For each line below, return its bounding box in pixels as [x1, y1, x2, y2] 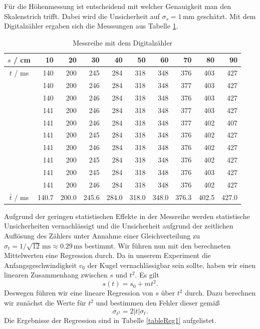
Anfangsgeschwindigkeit [4, 259, 77, 270]
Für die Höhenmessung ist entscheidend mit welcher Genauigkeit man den [4, 1, 231, 11]
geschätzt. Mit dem [196, 10, 256, 21]
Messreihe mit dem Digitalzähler [73, 37, 172, 47]
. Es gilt [135, 269, 159, 280]
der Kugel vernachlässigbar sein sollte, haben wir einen [87, 259, 256, 270]
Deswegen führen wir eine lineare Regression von [4, 287, 153, 298]
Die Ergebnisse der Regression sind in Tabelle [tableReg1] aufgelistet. [4, 315, 216, 325]
